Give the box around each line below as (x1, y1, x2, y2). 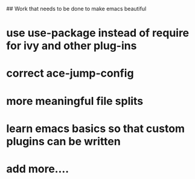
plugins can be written (6, 134, 121, 148)
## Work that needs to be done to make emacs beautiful (6, 5, 147, 12)
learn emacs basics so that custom (6, 122, 185, 135)
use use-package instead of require (6, 27, 190, 40)
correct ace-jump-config (6, 66, 134, 80)
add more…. (6, 162, 69, 175)
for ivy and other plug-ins (6, 39, 137, 53)
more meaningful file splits (6, 94, 144, 108)
